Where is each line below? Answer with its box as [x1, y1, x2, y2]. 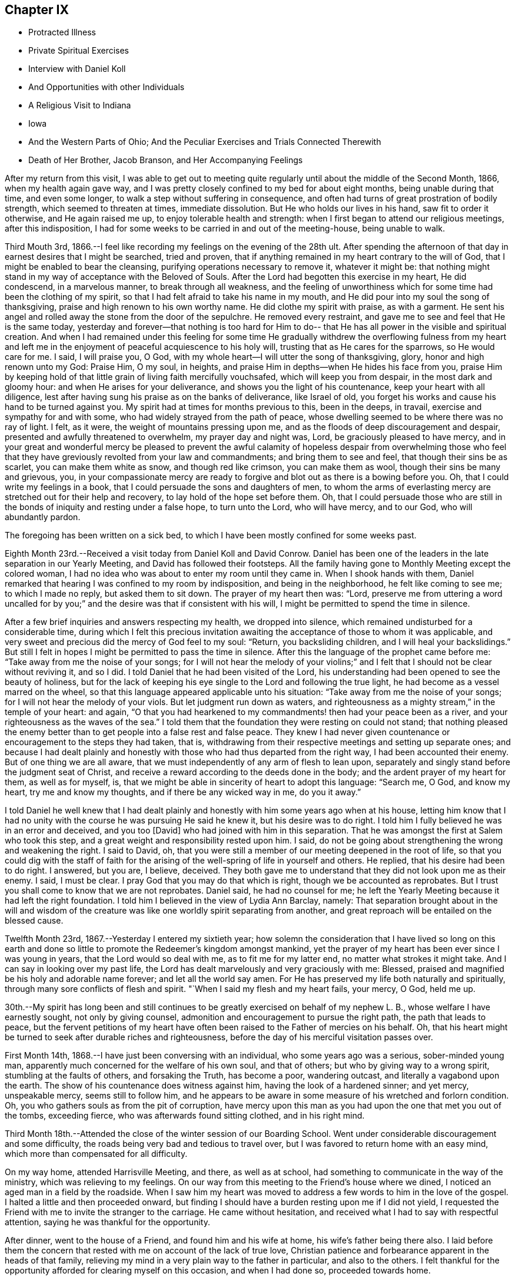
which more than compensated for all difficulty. [5, 1149, 188, 1159]
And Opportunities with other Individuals [28, 82, 185, 92]
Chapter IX [5, 2, 69, 17]
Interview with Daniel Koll [28, 64, 126, 74]
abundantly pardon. [5, 512, 81, 522]
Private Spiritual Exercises [28, 45, 129, 56]
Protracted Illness [28, 27, 96, 38]
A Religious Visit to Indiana [28, 100, 131, 111]
